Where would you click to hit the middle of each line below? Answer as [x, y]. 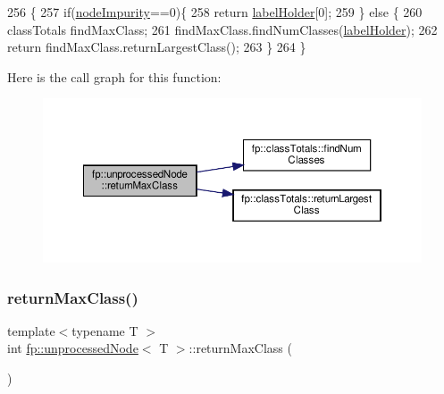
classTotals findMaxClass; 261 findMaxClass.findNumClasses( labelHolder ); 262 [222, 29]
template [31, 330]
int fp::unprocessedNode [73, 348]
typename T [105, 330]
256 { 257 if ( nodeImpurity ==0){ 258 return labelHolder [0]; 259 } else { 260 [215, 12]
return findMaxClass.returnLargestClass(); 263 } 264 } [157, 47]
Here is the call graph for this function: [114, 76]
